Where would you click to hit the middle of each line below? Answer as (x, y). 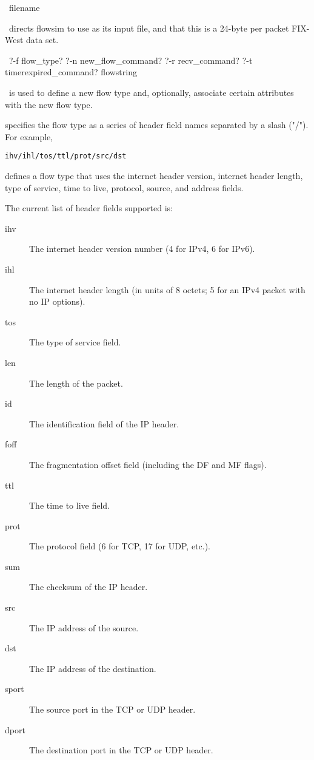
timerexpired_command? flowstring (71, 72)
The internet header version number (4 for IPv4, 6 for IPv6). (142, 249)
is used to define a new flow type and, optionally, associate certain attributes (151, 92)
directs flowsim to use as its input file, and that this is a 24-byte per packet (149, 28)
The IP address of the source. (84, 627)
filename (24, 7)
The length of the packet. (76, 383)
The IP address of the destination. (93, 668)
